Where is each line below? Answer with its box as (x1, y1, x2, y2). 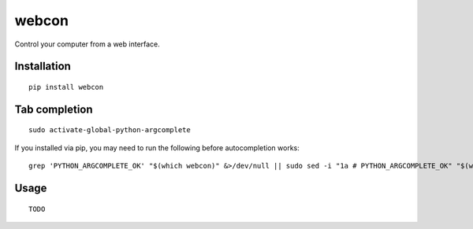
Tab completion (14, 102, 94, 116)
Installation (14, 60, 71, 73)
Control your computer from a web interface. (14, 39, 161, 49)
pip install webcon (28, 83, 104, 91)
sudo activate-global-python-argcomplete (28, 126, 191, 135)
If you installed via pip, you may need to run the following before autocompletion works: (14, 142, 300, 153)
